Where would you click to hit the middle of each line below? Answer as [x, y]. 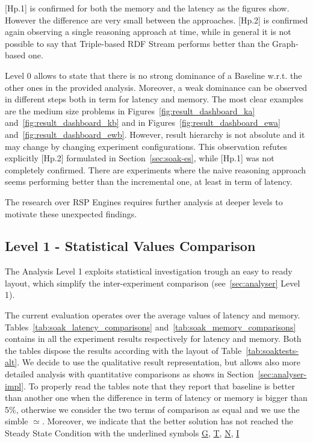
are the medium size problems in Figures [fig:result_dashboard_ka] [130, 110]
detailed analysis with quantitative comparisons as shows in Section [129, 374]
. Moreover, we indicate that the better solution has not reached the [167, 421]
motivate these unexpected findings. [71, 213]
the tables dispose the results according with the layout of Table [123, 350]
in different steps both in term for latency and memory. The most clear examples [154, 99]
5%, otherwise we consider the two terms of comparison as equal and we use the [152, 409]
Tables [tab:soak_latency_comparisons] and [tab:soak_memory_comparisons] [150, 327]
